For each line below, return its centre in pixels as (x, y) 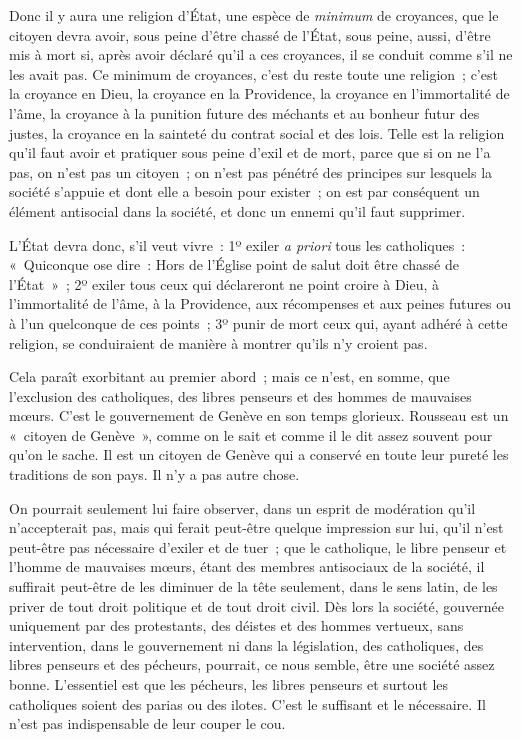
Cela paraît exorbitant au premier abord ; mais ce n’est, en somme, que (229, 376)
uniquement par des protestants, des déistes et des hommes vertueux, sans (236, 625)
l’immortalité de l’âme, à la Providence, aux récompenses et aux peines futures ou (260, 303)
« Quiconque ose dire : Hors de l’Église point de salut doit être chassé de (234, 264)
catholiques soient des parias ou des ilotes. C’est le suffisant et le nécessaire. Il (247, 703)
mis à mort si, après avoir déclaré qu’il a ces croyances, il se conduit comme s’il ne (261, 54)
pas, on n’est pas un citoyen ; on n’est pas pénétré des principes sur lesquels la (251, 171)
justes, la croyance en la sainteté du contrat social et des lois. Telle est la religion (257, 132)
